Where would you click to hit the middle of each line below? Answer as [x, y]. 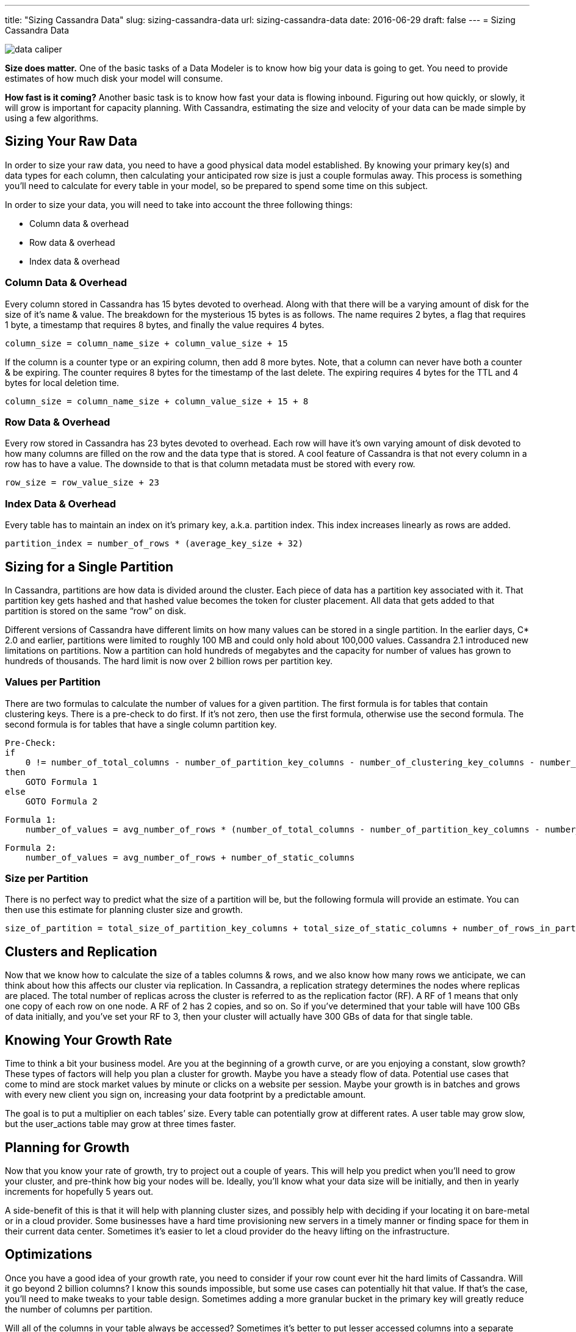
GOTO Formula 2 [61, 801]
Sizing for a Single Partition [89, 567]
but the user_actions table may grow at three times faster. [121, 1124]
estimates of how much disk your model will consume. [114, 78]
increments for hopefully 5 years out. [79, 1191]
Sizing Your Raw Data [71, 141]
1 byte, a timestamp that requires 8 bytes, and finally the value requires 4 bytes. [165, 324]
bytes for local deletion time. [62, 382]
